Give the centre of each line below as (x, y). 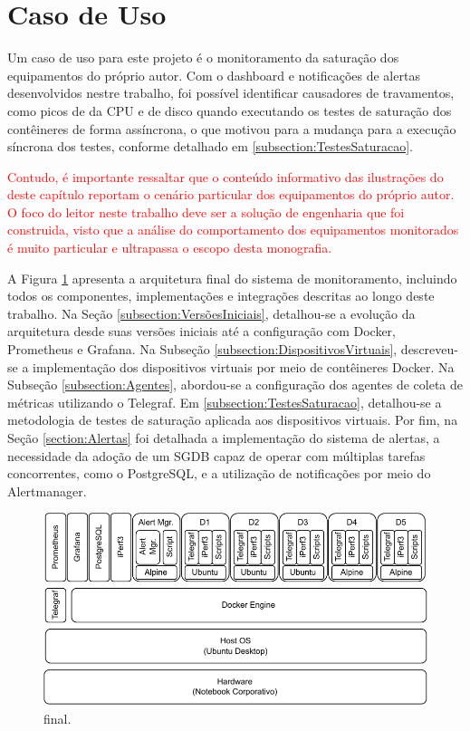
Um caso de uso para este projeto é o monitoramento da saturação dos (203, 58)
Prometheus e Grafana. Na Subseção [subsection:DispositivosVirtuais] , (202, 349)
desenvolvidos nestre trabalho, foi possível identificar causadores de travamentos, (231, 93)
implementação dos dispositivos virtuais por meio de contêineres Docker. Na (244, 366)
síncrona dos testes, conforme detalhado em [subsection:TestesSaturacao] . (210, 146)
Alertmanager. (47, 491)
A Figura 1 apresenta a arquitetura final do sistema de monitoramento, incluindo (232, 278)
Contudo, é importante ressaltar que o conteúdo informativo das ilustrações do (225, 176)
